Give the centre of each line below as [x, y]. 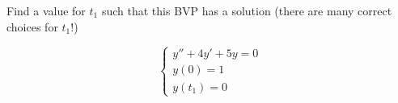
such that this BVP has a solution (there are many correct [247, 10]
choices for [32, 26]
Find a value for [46, 10]
